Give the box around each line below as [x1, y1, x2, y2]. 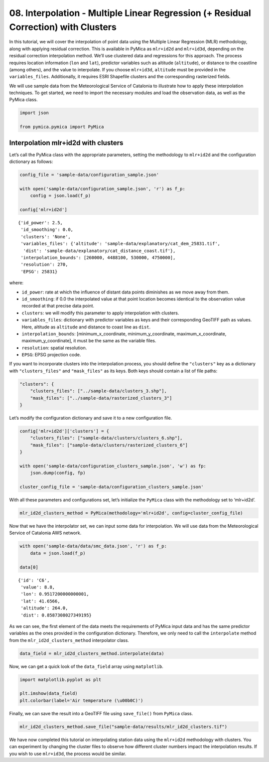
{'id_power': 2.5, [18, 220, 63, 226]
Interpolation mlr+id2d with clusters [9, 139, 124, 147]
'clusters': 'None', [20, 234, 71, 239]
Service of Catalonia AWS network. [9, 530, 82, 536]
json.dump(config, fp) [30, 470, 86, 476]
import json [19, 110, 49, 116]
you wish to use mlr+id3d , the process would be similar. [9, 751, 127, 757]
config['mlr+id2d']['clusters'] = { [19, 428, 110, 434]
